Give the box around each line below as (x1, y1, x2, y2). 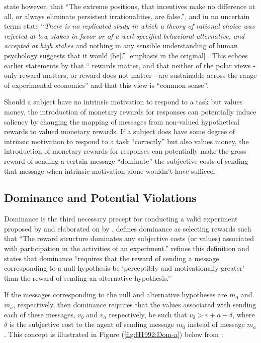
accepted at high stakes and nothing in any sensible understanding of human (4, 40, 238, 51)
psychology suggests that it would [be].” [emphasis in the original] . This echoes (4, 50, 248, 60)
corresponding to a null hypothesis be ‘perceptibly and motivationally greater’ (4, 263, 245, 273)
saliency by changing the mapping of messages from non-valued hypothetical (4, 116, 239, 127)
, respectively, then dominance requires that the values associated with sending (13, 299, 256, 310)
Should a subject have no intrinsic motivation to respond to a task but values (4, 96, 243, 107)
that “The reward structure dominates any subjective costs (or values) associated (4, 233, 254, 244)
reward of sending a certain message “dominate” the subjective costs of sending (4, 155, 248, 166)
